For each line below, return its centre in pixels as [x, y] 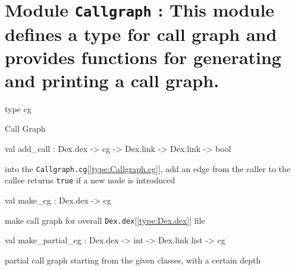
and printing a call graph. [112, 80]
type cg [18, 108]
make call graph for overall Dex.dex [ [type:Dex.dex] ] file [105, 220]
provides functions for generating [143, 57]
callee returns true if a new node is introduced [90, 180]
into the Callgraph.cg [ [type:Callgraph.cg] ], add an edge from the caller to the [148, 168]
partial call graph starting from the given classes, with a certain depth [133, 260]
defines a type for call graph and [141, 34]
